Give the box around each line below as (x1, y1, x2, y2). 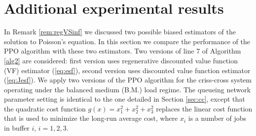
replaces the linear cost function (156, 103, 253, 113)
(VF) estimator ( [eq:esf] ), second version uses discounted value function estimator (4, 65, 251, 75)
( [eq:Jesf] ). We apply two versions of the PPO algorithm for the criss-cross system (4, 75, 252, 85)
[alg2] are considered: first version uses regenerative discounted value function (4, 55, 238, 65)
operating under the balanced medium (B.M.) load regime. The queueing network (4, 84, 251, 94)
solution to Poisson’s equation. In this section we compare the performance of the (4, 36, 250, 46)
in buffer (4, 123, 30, 133)
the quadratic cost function (4, 103, 86, 113)
